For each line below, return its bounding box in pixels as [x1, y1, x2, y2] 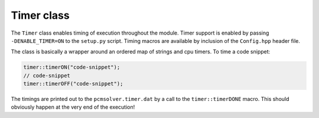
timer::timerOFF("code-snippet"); [23, 80, 123, 87]
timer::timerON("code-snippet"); [23, 64, 121, 70]
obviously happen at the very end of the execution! [11, 103, 135, 111]
